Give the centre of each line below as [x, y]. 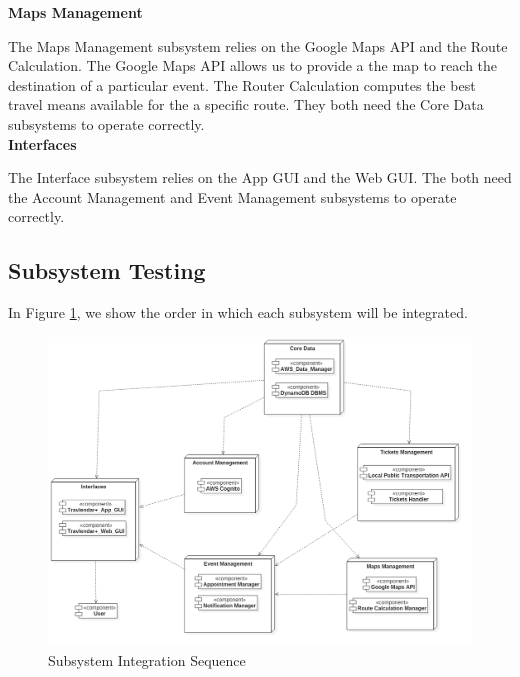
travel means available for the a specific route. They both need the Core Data [246, 104]
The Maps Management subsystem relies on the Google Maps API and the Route [258, 45]
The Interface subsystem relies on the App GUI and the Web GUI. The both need [260, 177]
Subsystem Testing [107, 270]
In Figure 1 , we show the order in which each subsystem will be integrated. [238, 312]
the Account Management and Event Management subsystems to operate [232, 196]
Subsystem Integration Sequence [147, 659]
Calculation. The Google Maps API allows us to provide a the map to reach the [253, 65]
